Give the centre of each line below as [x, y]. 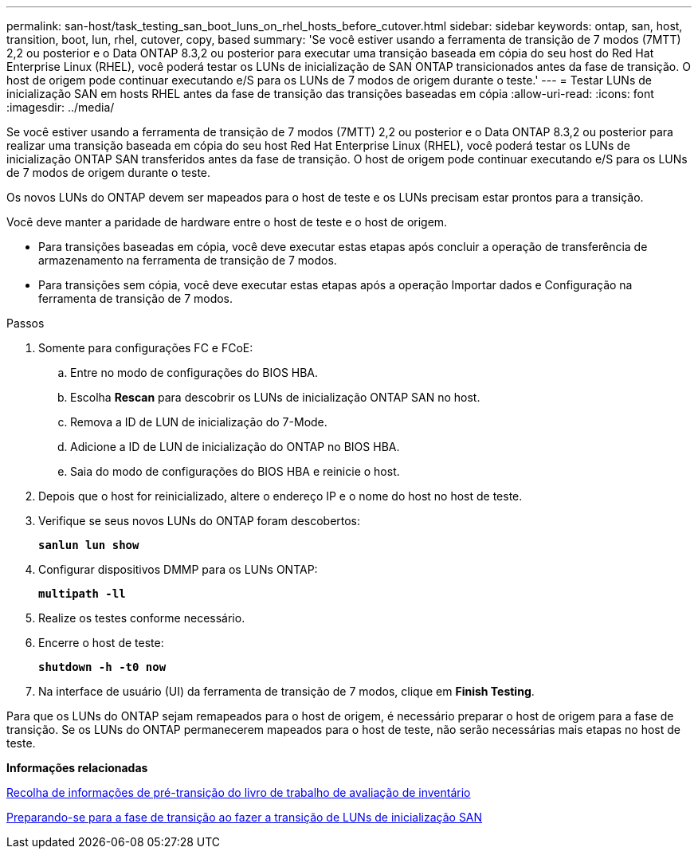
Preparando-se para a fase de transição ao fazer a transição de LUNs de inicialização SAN [245, 817]
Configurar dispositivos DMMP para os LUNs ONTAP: [178, 569]
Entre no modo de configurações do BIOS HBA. [194, 373]
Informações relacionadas [77, 768]
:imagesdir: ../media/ [61, 107]
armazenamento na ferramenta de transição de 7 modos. [188, 260]
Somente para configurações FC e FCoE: [146, 348]
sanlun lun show [89, 545]
